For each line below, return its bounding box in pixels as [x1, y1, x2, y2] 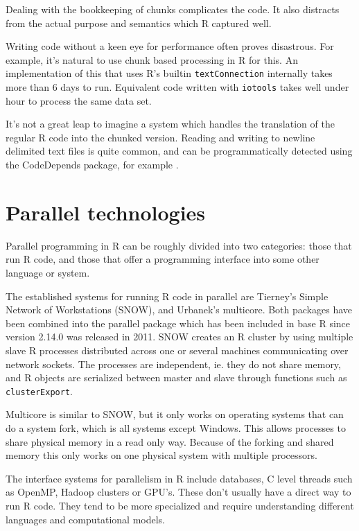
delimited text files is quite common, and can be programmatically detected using [6, 143, 353, 158]
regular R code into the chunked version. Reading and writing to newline [6, 130, 315, 144]
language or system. [6, 265, 90, 279]
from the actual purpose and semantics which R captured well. [6, 15, 272, 30]
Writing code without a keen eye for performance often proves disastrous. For [6, 39, 334, 53]
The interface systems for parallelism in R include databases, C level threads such [6, 471, 353, 485]
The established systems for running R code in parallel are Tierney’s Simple [6, 288, 329, 303]
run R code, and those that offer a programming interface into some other [6, 252, 319, 266]
